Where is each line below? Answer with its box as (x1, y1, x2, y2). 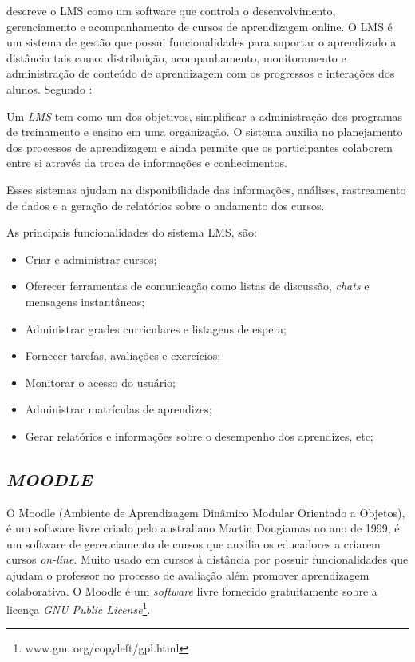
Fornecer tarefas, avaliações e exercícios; (25, 347, 221, 364)
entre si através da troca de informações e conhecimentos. (6, 154, 287, 171)
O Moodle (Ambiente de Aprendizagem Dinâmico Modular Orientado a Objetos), (6, 504, 405, 520)
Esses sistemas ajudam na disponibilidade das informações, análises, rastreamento (6, 181, 406, 197)
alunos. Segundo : (6, 80, 93, 97)
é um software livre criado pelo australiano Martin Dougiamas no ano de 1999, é (6, 520, 400, 536)
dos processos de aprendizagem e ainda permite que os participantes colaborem (6, 138, 393, 155)
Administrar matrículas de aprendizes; (25, 401, 212, 417)
